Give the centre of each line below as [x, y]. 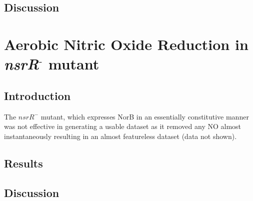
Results [23, 163]
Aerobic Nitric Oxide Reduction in [126, 44]
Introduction [37, 95]
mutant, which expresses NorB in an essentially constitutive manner [145, 116]
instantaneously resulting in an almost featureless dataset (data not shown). [120, 136]
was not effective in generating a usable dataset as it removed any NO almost [123, 126]
